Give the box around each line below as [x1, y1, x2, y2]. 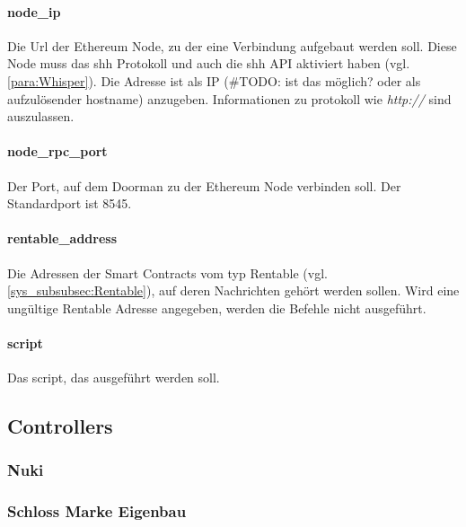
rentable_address [7, 229, 117, 248]
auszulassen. [7, 107, 75, 126]
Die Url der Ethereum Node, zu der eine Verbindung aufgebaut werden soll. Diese [7, 36, 457, 55]
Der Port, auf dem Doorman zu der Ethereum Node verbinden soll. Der [7, 176, 401, 195]
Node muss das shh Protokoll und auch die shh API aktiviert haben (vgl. [7, 54, 410, 73]
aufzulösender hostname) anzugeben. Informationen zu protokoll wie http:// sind [7, 89, 452, 108]
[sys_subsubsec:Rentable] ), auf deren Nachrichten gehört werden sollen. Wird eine [7, 281, 460, 300]
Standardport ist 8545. [7, 194, 132, 213]
